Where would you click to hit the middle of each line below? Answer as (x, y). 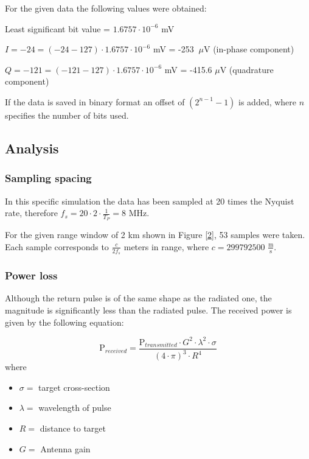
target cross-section (74, 387)
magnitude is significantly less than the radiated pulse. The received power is (148, 310)
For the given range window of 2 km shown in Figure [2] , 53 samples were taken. (155, 235)
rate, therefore (31, 213)
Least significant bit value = (58, 28)
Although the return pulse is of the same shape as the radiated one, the (138, 298)
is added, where (268, 101)
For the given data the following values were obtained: (106, 8)
